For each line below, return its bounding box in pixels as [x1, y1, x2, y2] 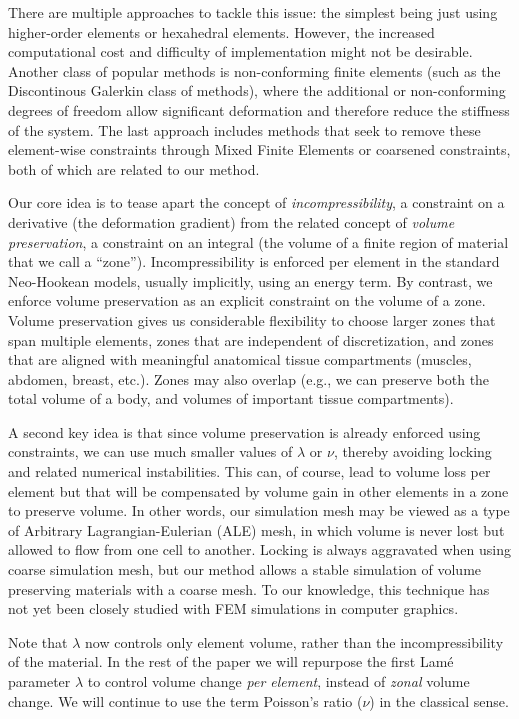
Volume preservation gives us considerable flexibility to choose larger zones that [8, 309, 496, 330]
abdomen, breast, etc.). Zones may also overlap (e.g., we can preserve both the [8, 368, 490, 389]
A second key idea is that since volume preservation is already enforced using [8, 421, 481, 442]
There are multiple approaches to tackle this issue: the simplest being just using [8, 2, 498, 22]
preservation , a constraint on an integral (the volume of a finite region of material [8, 231, 509, 252]
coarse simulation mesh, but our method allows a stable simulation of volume [8, 559, 482, 580]
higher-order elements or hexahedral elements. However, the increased [8, 21, 435, 42]
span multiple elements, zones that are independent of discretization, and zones [8, 329, 494, 350]
